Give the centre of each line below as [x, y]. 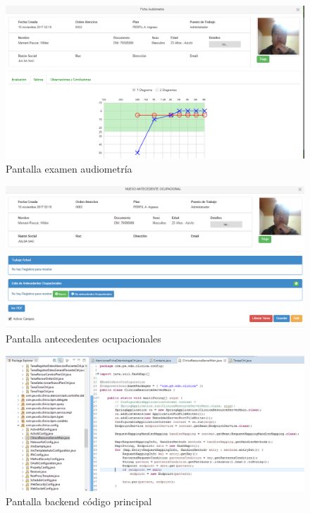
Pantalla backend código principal [79, 501]
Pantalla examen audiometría [69, 168]
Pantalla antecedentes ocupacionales [83, 339]
